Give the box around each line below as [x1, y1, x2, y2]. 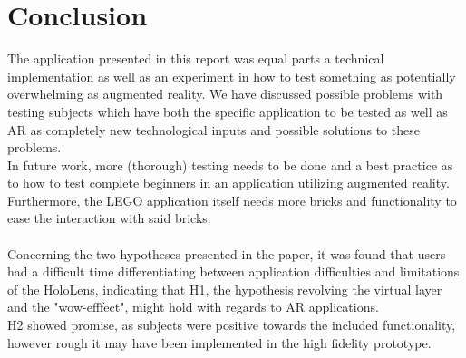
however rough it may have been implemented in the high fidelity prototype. [7, 333, 432, 352]
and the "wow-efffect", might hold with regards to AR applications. [7, 297, 379, 316]
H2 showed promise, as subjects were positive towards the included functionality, [7, 315, 456, 334]
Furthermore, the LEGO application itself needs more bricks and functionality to [7, 190, 457, 209]
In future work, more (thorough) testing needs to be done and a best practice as [7, 155, 453, 174]
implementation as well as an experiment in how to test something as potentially [7, 66, 456, 85]
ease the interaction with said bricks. [7, 208, 211, 227]
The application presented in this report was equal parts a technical [7, 49, 384, 68]
